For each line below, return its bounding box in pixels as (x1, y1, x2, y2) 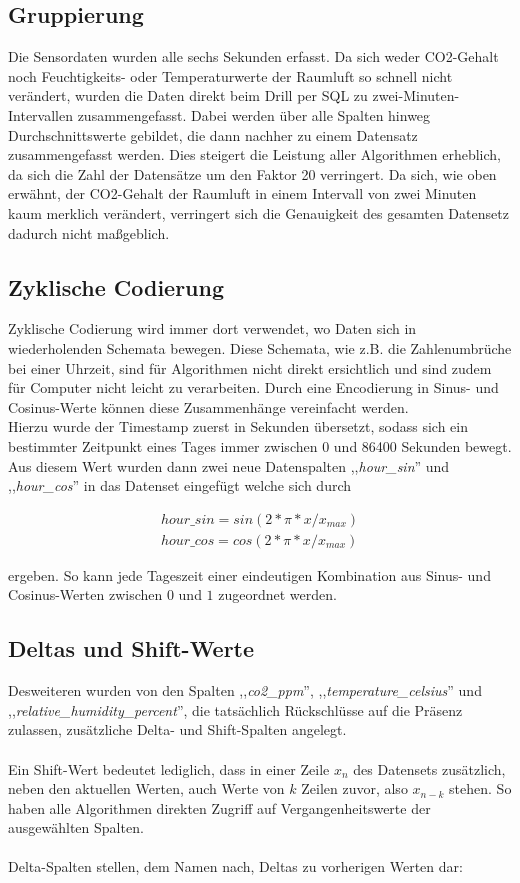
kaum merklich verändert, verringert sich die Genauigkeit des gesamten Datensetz (8, 202, 509, 223)
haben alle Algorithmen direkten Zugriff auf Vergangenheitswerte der (8, 797, 431, 818)
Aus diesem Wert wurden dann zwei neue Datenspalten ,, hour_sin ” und (8, 455, 450, 476)
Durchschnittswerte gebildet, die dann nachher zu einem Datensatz (8, 124, 418, 145)
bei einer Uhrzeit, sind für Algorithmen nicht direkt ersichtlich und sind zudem (8, 357, 492, 378)
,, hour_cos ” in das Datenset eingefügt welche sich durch (8, 475, 352, 496)
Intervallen (8, 104, 73, 125)
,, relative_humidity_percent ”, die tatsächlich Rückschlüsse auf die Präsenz (8, 699, 463, 720)
